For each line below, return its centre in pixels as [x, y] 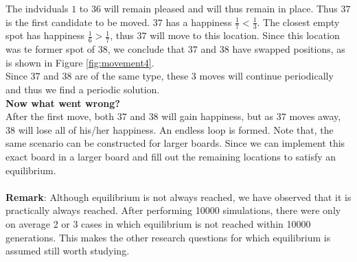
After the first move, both [60, 116]
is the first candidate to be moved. [78, 22]
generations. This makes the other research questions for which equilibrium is [168, 237]
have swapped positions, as [289, 49]
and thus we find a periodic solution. [83, 90]
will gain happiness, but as [218, 116]
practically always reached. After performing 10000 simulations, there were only [173, 210]
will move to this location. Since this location [245, 35]
